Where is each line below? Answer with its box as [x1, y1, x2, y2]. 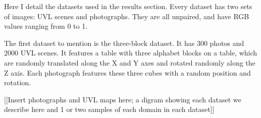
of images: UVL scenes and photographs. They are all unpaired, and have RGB [4, 11, 249, 21]
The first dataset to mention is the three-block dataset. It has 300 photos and [4, 37, 244, 48]
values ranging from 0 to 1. [4, 21, 88, 31]
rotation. [4, 77, 31, 88]
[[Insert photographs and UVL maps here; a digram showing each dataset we [4, 94, 241, 104]
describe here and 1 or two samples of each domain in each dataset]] [4, 104, 215, 114]
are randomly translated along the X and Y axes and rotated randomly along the [4, 57, 255, 68]
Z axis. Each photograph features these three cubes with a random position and [4, 67, 251, 78]
